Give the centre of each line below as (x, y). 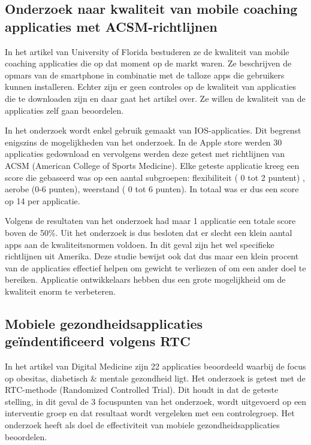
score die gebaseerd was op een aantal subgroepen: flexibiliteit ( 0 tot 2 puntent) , (155, 177)
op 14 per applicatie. (43, 200)
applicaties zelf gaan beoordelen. (64, 110)
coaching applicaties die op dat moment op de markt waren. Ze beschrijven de (148, 63)
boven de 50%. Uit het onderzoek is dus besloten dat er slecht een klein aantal (149, 232)
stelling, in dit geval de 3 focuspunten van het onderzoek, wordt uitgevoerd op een (156, 401)
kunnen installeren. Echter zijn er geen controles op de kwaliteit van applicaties (150, 87)
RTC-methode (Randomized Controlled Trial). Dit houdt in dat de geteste (142, 390)
